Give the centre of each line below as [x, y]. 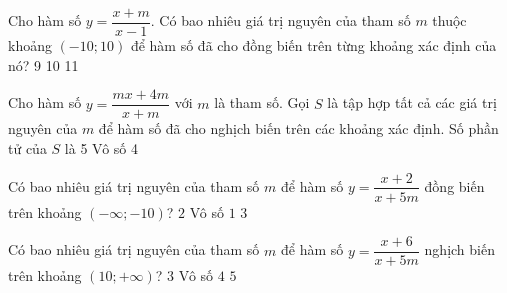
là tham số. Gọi [262, 102]
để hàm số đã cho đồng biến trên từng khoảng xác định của [313, 45]
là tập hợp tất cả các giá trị [412, 102]
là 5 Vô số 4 [101, 147]
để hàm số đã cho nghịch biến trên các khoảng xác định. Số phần [298, 128]
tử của [27, 147]
